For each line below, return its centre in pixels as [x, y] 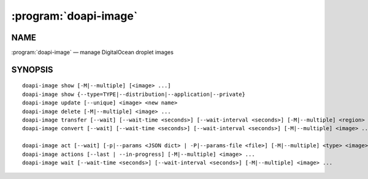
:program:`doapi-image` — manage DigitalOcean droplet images [93, 53]
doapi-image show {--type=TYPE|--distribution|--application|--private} [134, 94]
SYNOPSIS [32, 69]
